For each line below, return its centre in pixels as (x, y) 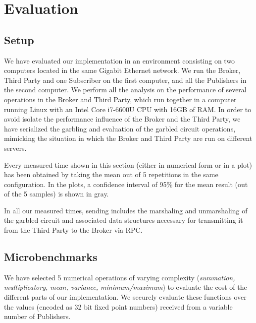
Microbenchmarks (51, 257)
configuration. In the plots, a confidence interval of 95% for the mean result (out (126, 184)
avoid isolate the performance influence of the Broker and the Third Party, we (122, 119)
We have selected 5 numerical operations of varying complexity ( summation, (120, 277)
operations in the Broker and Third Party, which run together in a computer (120, 99)
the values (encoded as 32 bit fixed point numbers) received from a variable (118, 306)
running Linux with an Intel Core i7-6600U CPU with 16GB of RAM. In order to (128, 109)
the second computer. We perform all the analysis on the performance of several (125, 90)
